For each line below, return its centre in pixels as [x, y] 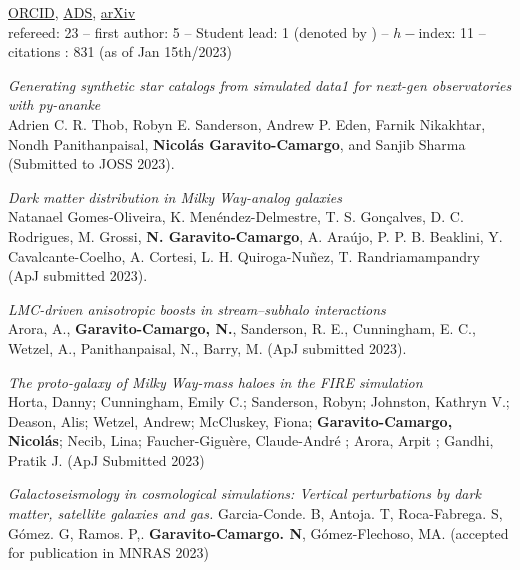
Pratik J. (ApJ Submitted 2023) [106, 459]
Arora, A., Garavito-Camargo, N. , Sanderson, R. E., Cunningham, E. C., [242, 328]
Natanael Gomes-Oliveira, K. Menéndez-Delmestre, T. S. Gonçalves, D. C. [236, 216]
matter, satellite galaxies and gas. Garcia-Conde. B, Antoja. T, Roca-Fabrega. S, [255, 513]
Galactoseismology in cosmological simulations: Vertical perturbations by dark [244, 493]
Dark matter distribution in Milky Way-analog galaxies [175, 196]
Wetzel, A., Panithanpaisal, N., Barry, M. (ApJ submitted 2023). [207, 347]
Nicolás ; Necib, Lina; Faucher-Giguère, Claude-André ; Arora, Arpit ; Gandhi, [251, 440]
